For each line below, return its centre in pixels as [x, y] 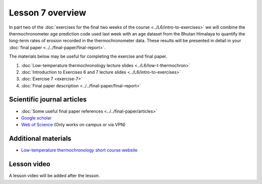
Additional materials [40, 139]
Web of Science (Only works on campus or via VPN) [73, 125]
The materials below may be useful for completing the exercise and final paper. [88, 56]
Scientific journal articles [48, 100]
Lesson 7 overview [48, 13]
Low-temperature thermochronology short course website [79, 150]
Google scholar [36, 118]
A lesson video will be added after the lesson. [55, 176]
